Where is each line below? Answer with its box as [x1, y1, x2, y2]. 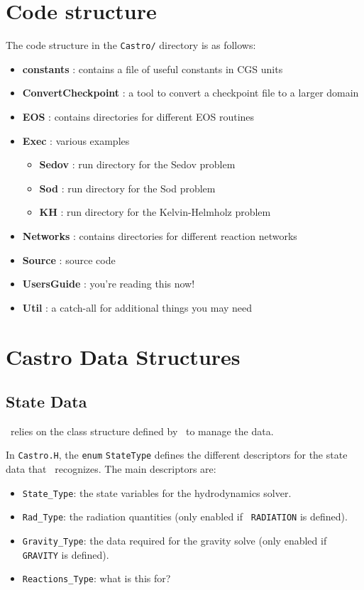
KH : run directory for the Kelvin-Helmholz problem [39, 204, 271, 219]
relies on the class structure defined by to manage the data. [10, 423, 274, 438]
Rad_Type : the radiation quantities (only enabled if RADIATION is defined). [22, 509, 348, 524]
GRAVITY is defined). [22, 547, 109, 562]
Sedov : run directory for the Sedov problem [39, 157, 236, 172]
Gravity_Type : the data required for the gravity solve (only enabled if [22, 533, 327, 548]
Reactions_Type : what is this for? [22, 571, 171, 586]
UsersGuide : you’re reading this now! [22, 276, 195, 291]
